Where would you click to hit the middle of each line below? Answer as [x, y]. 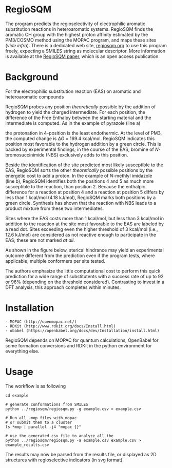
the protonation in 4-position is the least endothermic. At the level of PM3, [84, 133]
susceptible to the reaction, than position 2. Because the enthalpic [75, 186]
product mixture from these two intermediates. [55, 208]
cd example [17, 395]
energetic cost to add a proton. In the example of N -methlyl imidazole [79, 175]
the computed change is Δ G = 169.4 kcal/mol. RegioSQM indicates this [80, 138]
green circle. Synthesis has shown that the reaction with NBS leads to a [81, 203]
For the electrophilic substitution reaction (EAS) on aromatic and [73, 91]
